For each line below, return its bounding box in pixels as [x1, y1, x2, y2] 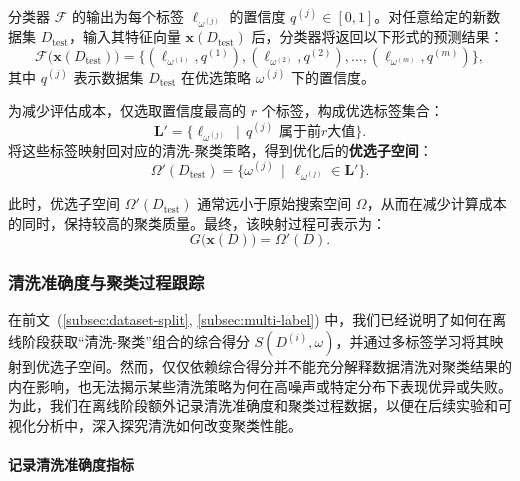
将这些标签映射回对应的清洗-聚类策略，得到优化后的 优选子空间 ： [8, 139, 433, 160]
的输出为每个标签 [71, 6, 184, 26]
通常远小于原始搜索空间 [197, 193, 352, 214]
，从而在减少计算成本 [366, 193, 507, 214]
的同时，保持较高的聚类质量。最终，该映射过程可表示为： [8, 212, 386, 233]
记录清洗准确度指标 [8, 454, 134, 475]
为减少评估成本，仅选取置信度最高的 [8, 100, 246, 121]
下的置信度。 [291, 66, 376, 87]
